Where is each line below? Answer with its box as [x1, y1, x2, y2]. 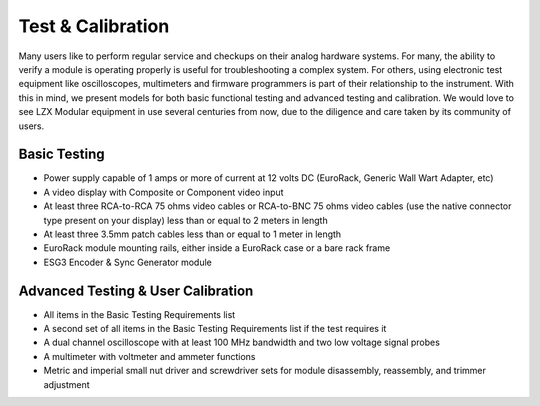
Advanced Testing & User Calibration [18, 282, 254, 299]
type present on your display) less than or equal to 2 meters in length [43, 214, 329, 226]
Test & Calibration [18, 15, 170, 37]
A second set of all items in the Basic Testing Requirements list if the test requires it [43, 323, 387, 335]
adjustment [43, 378, 90, 390]
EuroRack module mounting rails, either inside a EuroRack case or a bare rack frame [43, 242, 391, 254]
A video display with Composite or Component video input [43, 186, 284, 198]
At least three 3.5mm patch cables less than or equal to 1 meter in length [43, 228, 342, 240]
